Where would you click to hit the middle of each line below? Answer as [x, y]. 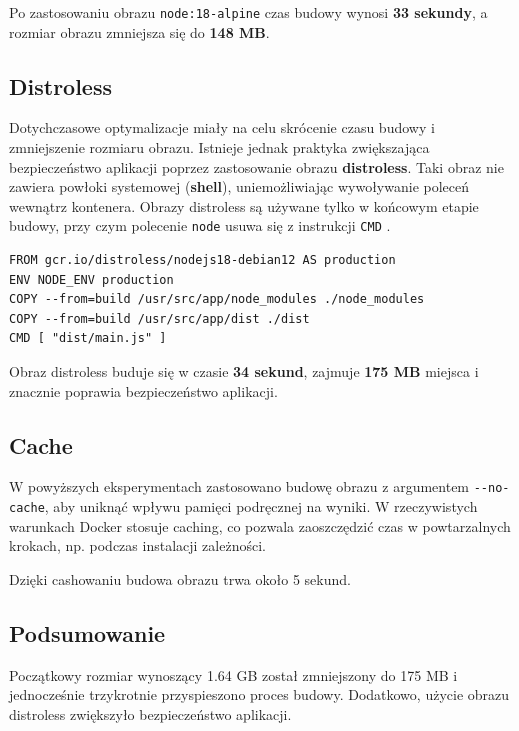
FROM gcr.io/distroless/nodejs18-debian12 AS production [202, 260]
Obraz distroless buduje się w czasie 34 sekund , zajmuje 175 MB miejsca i [244, 371]
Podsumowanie [87, 632]
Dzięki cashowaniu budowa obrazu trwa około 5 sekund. [180, 578]
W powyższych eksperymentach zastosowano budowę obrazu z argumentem [239, 486]
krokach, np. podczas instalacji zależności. [137, 545]
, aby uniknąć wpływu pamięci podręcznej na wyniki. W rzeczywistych [261, 506]
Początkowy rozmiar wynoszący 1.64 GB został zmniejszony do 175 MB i [233, 674]
